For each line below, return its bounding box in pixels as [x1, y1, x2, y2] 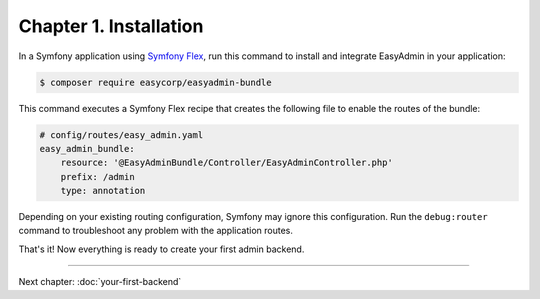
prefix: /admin [60, 171, 135, 182]
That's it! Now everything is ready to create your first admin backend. [18, 243, 305, 255]
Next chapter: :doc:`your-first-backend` [18, 276, 182, 288]
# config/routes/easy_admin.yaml [39, 129, 204, 140]
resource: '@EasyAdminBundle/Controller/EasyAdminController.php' [60, 157, 394, 169]
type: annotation [60, 185, 146, 197]
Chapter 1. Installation [18, 15, 204, 37]
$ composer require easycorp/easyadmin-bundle [39, 76, 272, 88]
